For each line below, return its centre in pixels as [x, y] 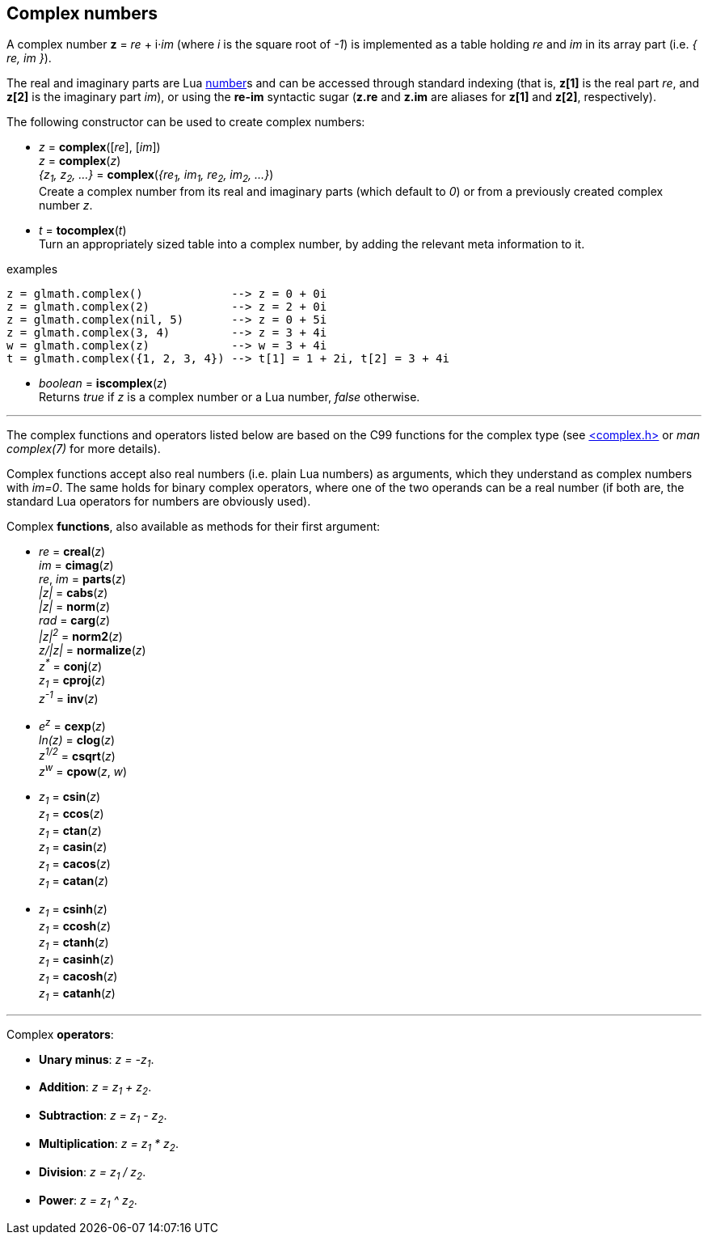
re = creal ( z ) [72, 552]
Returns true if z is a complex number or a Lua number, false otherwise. [230, 397]
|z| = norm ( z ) [75, 607]
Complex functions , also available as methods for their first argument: [194, 527]
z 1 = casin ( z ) [73, 849]
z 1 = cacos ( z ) [75, 865]
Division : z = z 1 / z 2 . [93, 1173]
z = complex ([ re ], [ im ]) [100, 147]
